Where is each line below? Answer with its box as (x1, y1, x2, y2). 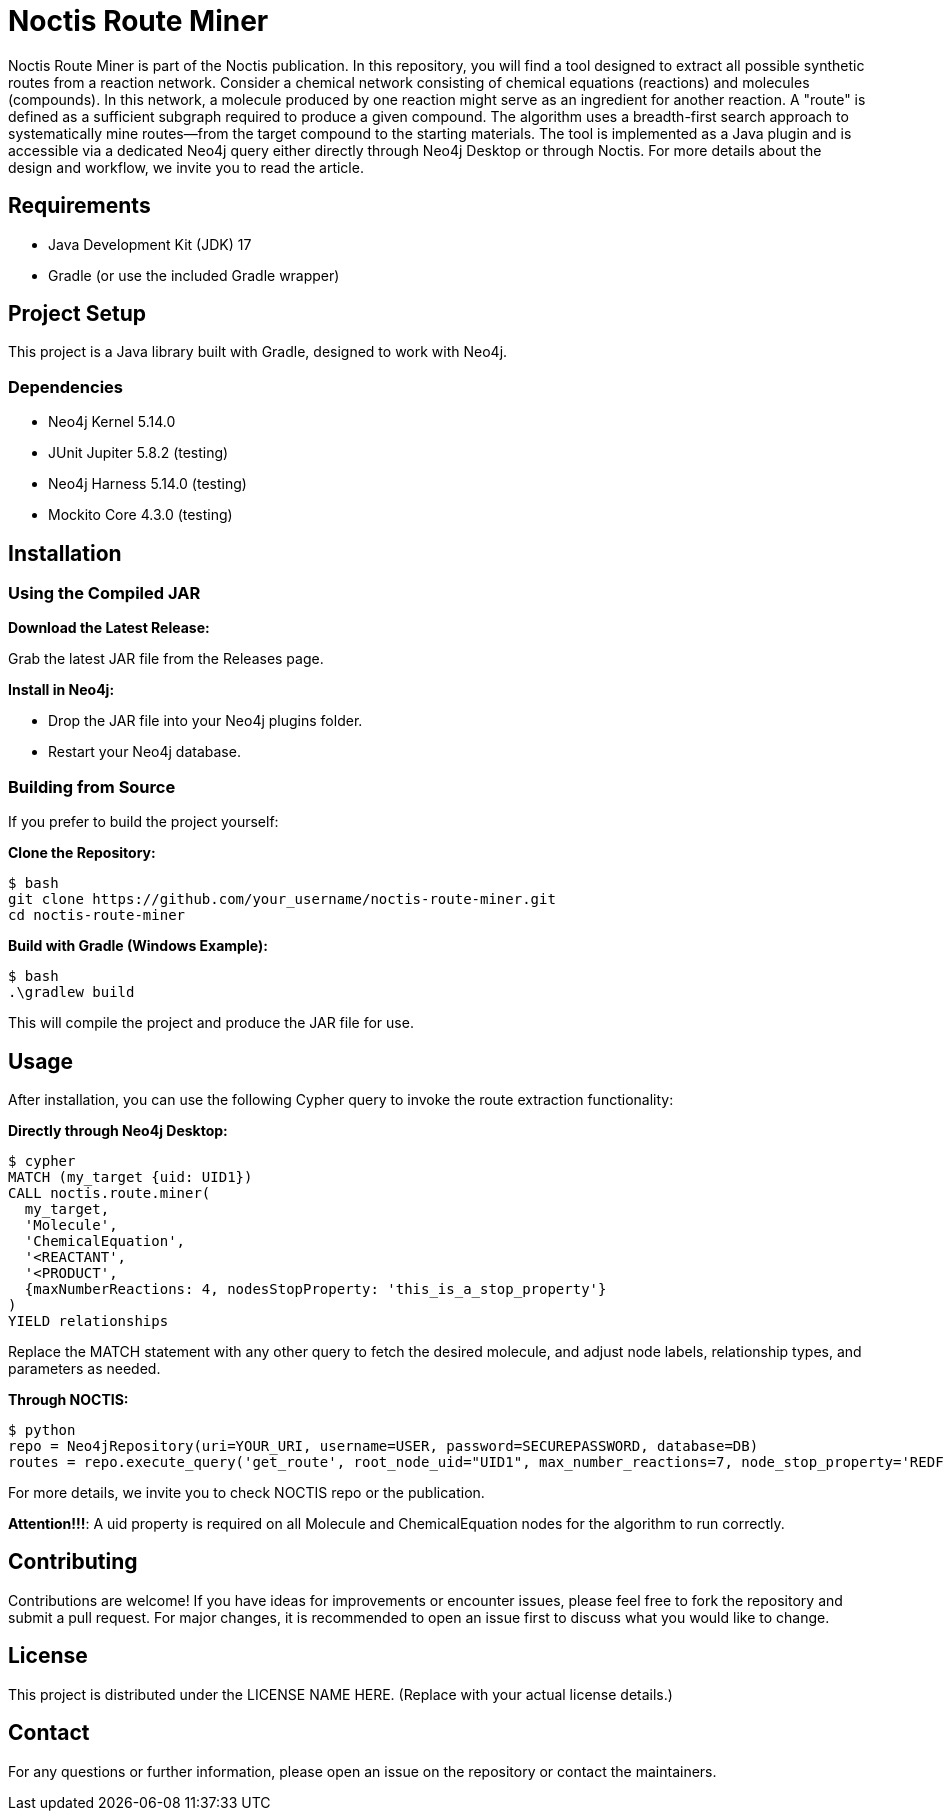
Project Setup (8, 301, 147, 327)
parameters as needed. (8, 1360, 161, 1377)
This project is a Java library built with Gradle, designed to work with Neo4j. (8, 343, 508, 361)
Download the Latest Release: (8, 619, 210, 637)
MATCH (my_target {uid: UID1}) (8, 1169, 253, 1185)
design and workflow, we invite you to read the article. (8, 158, 364, 176)
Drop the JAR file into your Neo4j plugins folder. (48, 712, 363, 730)
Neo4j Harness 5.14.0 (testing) (48, 475, 247, 493)
